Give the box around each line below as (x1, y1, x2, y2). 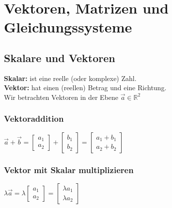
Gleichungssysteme (4, 17, 132, 37)
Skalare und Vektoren (4, 50, 115, 65)
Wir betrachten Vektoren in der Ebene (4, 92, 119, 102)
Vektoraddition (4, 112, 64, 125)
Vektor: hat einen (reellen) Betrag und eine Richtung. (4, 82, 167, 93)
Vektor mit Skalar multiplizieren (4, 163, 134, 176)
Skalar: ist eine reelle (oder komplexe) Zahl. (4, 73, 137, 83)
